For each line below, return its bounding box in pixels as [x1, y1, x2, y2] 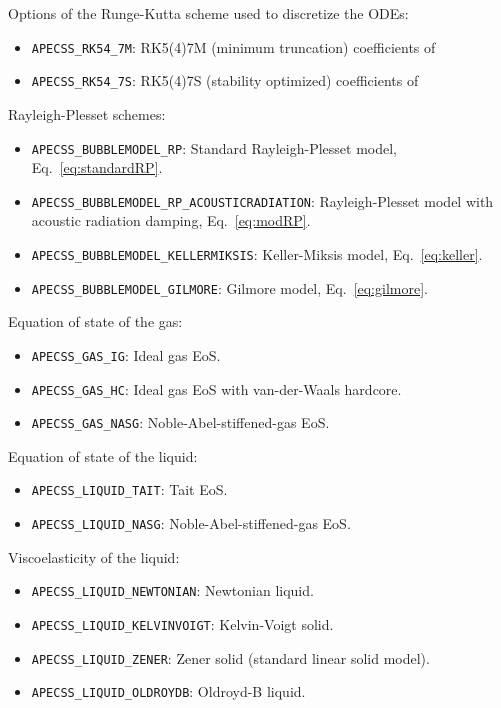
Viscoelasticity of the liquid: [8, 546, 180, 567]
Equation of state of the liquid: [8, 445, 198, 466]
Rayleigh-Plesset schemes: [8, 103, 166, 124]
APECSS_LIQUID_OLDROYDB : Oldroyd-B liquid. [31, 681, 306, 702]
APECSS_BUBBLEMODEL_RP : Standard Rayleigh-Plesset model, [31, 137, 398, 158]
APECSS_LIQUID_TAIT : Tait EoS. [31, 479, 228, 500]
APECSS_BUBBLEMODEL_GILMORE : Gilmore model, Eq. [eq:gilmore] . [31, 277, 428, 298]
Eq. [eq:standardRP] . [31, 157, 163, 178]
